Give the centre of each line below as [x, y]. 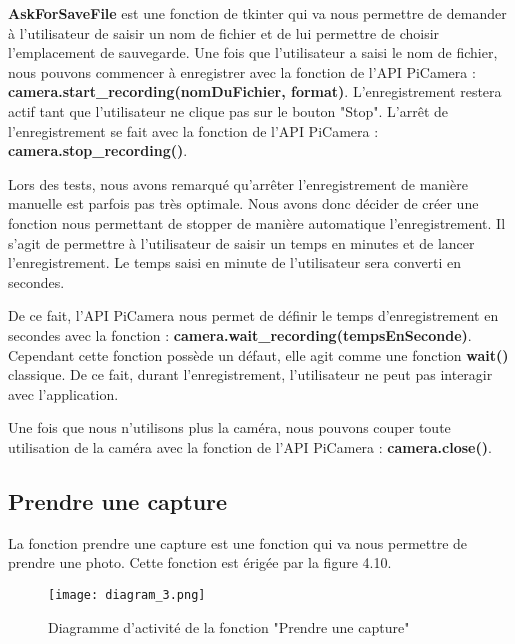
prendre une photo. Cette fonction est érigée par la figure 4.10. [200, 562]
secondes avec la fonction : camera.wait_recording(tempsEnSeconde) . [240, 334]
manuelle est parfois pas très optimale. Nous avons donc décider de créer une [243, 203]
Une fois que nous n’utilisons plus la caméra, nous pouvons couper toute [229, 427]
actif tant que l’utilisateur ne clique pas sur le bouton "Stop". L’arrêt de [228, 110]
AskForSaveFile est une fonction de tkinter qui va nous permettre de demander [257, 13]
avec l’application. [63, 393]
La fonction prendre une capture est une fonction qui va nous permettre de [238, 542]
